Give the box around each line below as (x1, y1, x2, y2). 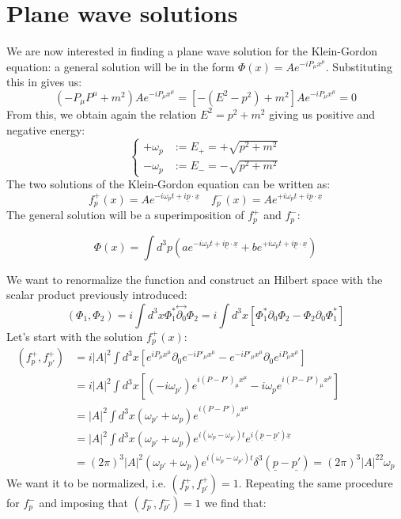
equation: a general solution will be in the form (6, 58, 235, 74)
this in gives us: (6, 74, 82, 90)
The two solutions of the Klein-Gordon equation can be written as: (6, 176, 331, 192)
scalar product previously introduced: (6, 286, 187, 303)
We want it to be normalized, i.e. (6, 475, 166, 491)
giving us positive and (269, 105, 376, 122)
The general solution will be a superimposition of (6, 206, 244, 223)
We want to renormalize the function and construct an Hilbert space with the (6, 271, 383, 287)
